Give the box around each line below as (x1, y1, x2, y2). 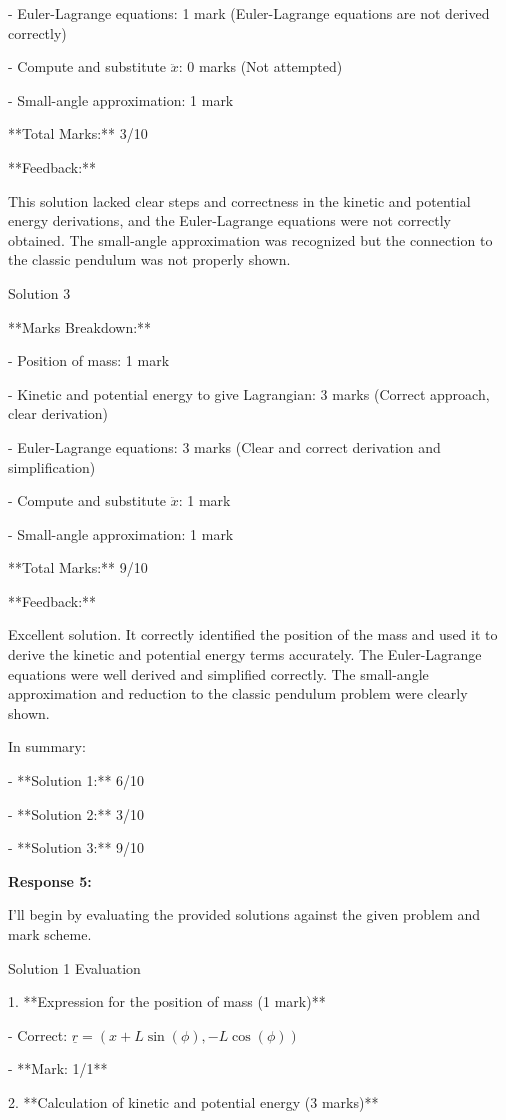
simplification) (8, 456, 96, 477)
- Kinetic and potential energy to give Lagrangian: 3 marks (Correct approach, (8, 383, 490, 404)
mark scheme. (8, 924, 92, 944)
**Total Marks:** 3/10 (8, 123, 148, 144)
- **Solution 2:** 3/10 (8, 803, 145, 824)
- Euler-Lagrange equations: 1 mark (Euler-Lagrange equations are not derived (8, 3, 490, 23)
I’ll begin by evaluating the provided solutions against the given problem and (8, 904, 481, 925)
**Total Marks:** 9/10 (8, 557, 148, 578)
